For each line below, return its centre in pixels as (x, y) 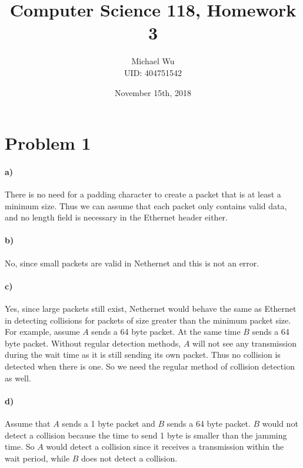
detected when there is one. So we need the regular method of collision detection (150, 366)
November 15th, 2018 (153, 92)
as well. (18, 378)
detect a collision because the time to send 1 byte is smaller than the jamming (146, 435)
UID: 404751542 (153, 72)
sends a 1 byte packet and (109, 423)
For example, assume (42, 332)
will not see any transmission (244, 343)
